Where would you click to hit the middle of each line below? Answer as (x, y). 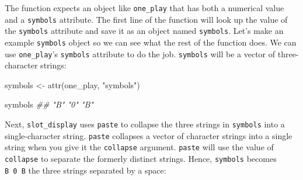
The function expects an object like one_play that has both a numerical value (144, 8)
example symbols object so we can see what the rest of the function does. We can (151, 42)
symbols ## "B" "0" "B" (49, 104)
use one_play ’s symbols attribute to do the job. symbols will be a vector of (140, 53)
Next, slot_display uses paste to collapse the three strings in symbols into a (145, 124)
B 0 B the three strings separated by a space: (86, 170)
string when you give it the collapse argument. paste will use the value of (139, 147)
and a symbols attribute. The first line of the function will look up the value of (146, 19)
